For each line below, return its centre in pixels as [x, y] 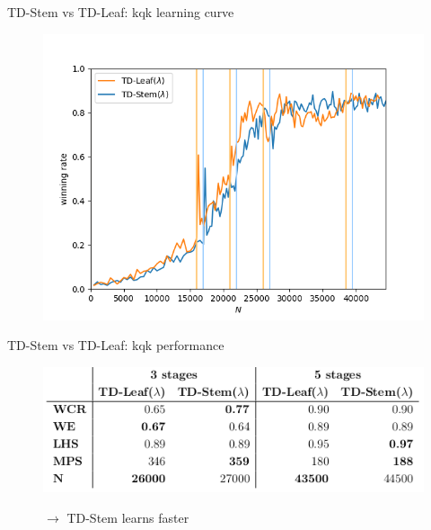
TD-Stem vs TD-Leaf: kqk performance [116, 345]
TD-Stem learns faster [128, 518]
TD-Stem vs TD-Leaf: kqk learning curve [121, 12]
